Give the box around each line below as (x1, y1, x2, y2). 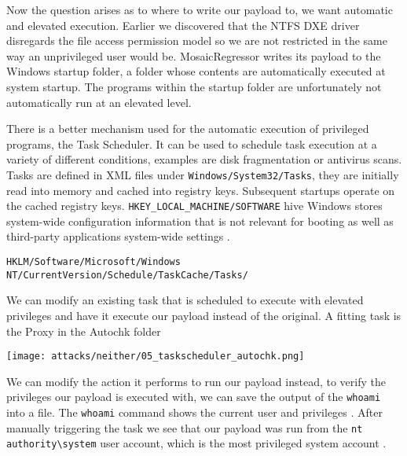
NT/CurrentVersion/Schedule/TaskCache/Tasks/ (6, 269, 248, 281)
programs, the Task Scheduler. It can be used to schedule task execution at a (6, 135, 377, 152)
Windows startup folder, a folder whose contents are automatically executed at (6, 63, 386, 79)
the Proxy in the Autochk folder (6, 322, 161, 339)
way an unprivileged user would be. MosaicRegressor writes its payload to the (6, 47, 381, 64)
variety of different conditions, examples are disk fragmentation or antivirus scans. (6, 151, 402, 167)
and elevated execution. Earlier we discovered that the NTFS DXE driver (6, 17, 360, 33)
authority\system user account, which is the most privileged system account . (6, 435, 387, 451)
